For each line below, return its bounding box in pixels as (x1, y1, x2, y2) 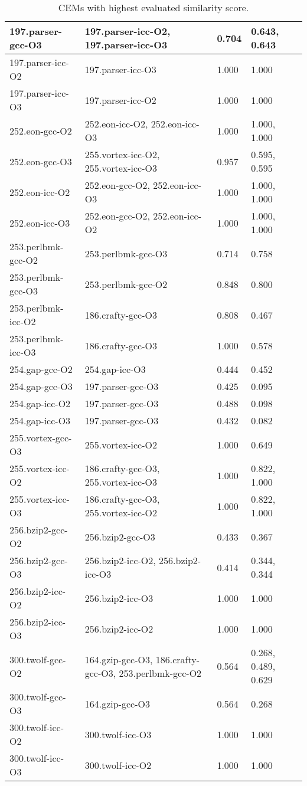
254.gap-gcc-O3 (9, 379, 73, 393)
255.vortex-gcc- (9, 431, 72, 444)
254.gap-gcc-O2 (9, 362, 73, 376)
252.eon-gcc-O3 (9, 154, 72, 168)
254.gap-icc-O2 (9, 397, 71, 410)
